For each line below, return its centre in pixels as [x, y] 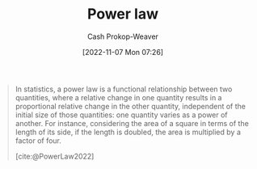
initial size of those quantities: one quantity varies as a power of [121, 115]
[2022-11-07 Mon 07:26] [123, 52]
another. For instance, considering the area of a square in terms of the [132, 123]
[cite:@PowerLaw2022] [55, 156]
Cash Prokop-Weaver [123, 36]
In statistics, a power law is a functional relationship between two [124, 89]
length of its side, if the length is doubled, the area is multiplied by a [128, 132]
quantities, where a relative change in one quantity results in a [118, 97]
